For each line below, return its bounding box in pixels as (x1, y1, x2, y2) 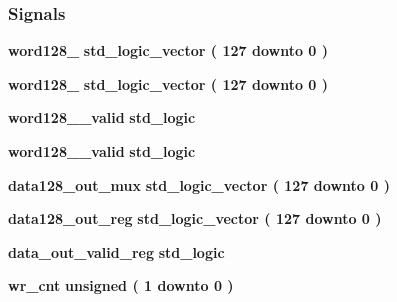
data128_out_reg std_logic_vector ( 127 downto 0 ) (8, 208, 382, 229)
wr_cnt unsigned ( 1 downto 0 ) (8, 275, 234, 296)
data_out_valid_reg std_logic (8, 241, 225, 262)
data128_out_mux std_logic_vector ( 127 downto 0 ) (8, 174, 390, 195)
